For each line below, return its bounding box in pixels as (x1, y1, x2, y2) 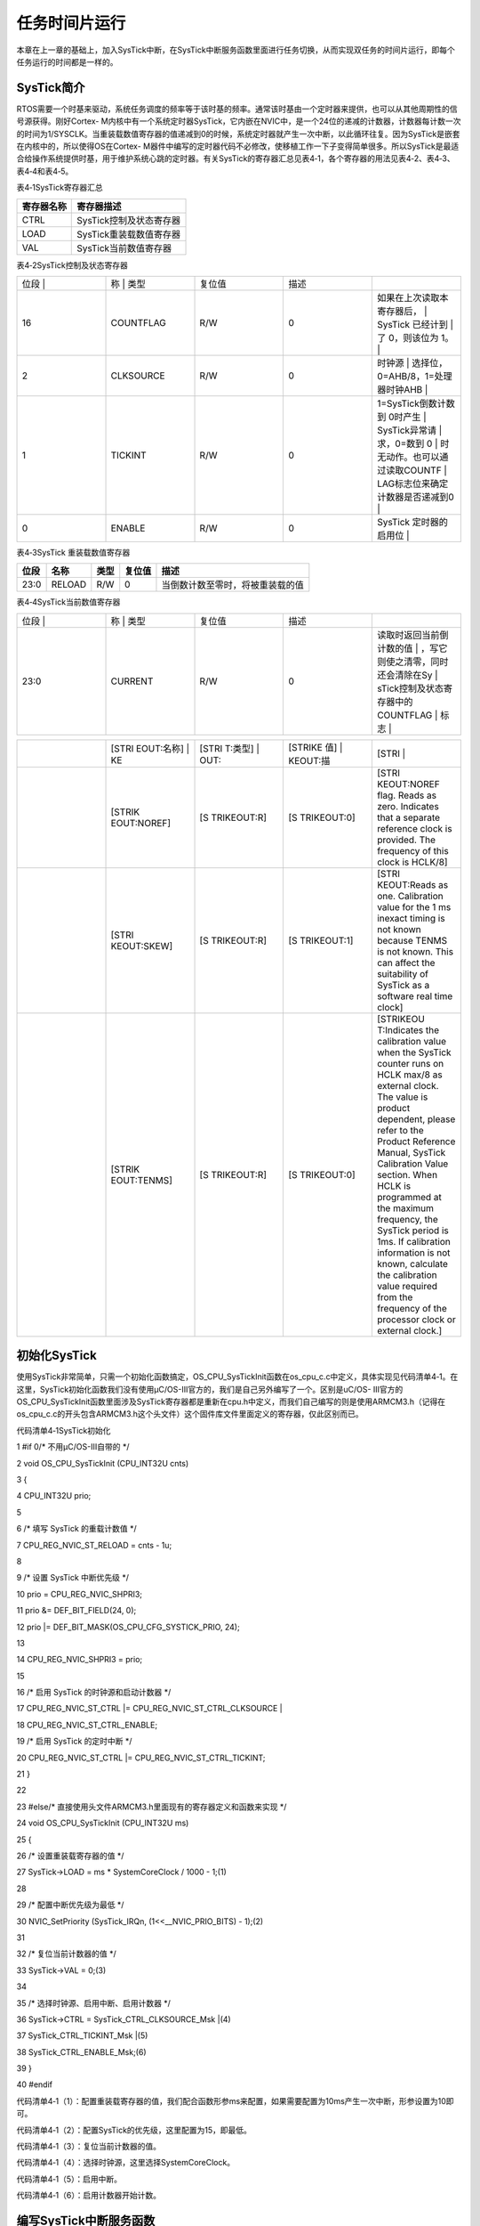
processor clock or (376, 1313, 457, 1326)
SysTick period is (376, 1224, 449, 1237)
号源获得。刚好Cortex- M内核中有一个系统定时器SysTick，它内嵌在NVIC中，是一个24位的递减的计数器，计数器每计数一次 (16, 116, 461, 126)
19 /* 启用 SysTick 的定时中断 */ (16, 1736, 132, 1747)
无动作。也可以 (376, 451, 440, 463)
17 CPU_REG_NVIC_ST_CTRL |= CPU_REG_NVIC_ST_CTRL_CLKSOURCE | (16, 1703, 284, 1714)
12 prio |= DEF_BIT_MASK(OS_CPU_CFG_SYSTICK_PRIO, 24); (16, 1621, 240, 1632)
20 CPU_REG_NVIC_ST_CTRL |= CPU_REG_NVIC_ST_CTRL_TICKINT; (16, 1752, 266, 1763)
